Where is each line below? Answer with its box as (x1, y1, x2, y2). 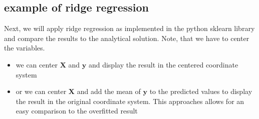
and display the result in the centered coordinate (88, 59, 238, 69)
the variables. (4, 42, 45, 53)
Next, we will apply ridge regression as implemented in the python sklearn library (4, 23, 255, 33)
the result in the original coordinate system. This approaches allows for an (16, 95, 244, 106)
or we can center (16, 86, 67, 96)
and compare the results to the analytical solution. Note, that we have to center (4, 32, 249, 43)
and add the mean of (77, 86, 141, 96)
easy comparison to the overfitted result (16, 105, 138, 116)
